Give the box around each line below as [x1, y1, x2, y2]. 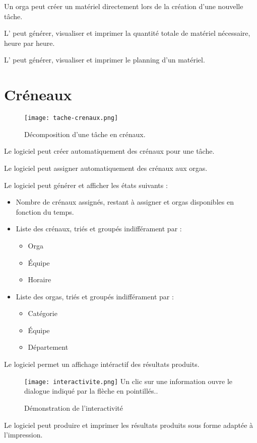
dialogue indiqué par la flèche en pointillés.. [24, 386, 158, 396]
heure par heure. [4, 37, 55, 48]
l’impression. [4, 429, 43, 440]
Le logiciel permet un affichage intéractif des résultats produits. [4, 359, 200, 369]
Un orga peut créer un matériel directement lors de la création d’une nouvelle [4, 1, 243, 11]
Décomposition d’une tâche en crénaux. [24, 129, 146, 139]
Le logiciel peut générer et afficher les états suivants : [4, 179, 168, 190]
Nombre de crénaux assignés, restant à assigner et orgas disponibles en [16, 197, 234, 207]
